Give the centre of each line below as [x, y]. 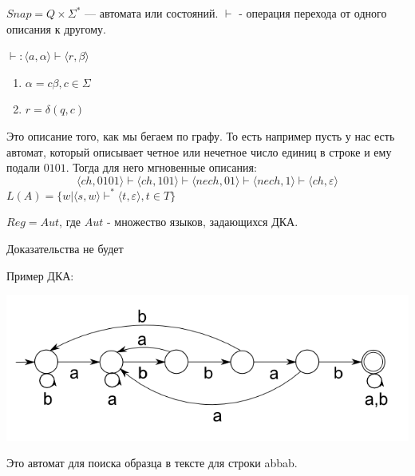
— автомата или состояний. [152, 13]
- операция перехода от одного [313, 13]
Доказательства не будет [65, 248]
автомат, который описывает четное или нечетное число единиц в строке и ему [199, 151]
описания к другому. [56, 28]
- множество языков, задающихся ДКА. [202, 222]
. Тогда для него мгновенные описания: [161, 167]
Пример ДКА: [40, 275]
